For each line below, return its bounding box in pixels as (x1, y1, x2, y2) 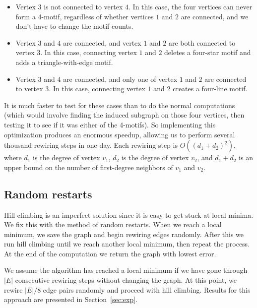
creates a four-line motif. (173, 83, 248, 94)
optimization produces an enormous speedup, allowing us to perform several (4, 129, 235, 139)
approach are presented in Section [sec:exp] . (4, 294, 138, 305)
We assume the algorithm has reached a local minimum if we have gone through (4, 265, 248, 275)
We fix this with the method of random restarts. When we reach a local (4, 219, 222, 230)
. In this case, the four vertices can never (128, 1, 253, 11)
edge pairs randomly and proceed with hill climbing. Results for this (43, 284, 251, 295)
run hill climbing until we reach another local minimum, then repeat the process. (4, 239, 250, 249)
